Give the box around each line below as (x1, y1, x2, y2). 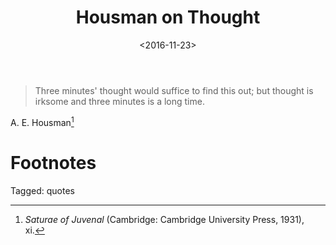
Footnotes (10, 151, 97, 174)
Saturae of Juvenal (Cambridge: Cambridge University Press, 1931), (24, 213, 305, 225)
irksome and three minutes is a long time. (34, 95, 205, 107)
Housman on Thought (75, 6, 261, 29)
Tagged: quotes (10, 184, 75, 196)
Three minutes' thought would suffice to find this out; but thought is (34, 84, 314, 96)
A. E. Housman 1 (10, 114, 75, 128)
